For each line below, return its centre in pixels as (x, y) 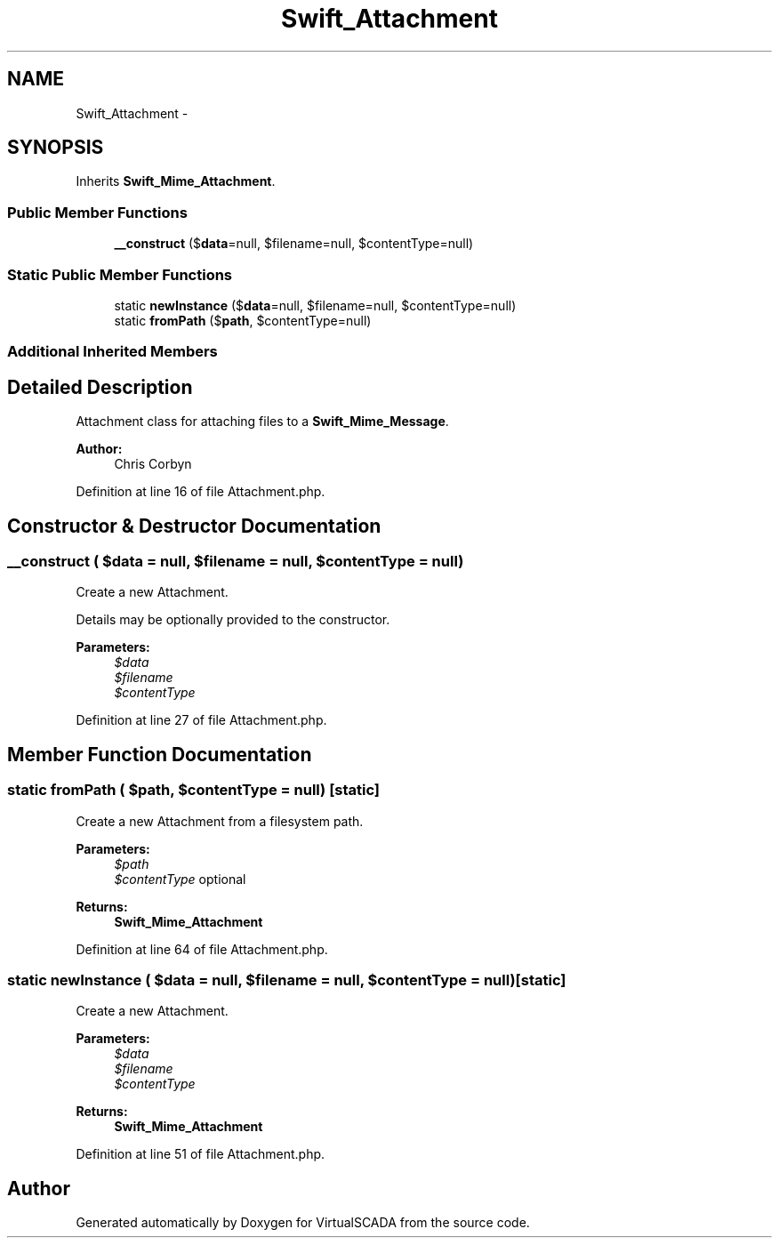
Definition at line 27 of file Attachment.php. (201, 720)
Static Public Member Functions (120, 274)
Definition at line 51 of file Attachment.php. (201, 1154)
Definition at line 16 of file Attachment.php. (201, 492)
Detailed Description (100, 387)
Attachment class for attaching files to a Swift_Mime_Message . (262, 422)
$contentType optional (180, 879)
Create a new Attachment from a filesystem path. (220, 821)
